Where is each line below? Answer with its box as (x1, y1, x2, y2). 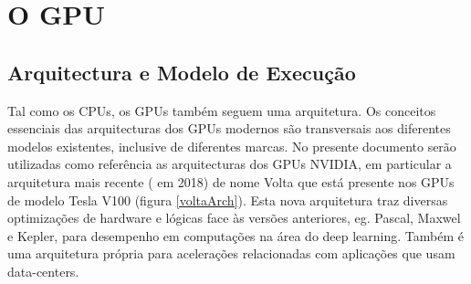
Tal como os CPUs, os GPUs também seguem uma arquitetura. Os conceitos (7, 100, 436, 120)
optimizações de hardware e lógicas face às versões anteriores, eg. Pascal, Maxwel (7, 208, 461, 227)
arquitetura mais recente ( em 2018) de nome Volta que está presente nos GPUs (7, 172, 455, 191)
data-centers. (7, 261, 79, 280)
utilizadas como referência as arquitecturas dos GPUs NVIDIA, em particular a (7, 154, 452, 174)
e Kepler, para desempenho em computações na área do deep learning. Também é (7, 226, 464, 245)
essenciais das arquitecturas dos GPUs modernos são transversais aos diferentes (7, 119, 451, 138)
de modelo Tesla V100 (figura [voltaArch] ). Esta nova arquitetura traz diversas (7, 190, 448, 209)
